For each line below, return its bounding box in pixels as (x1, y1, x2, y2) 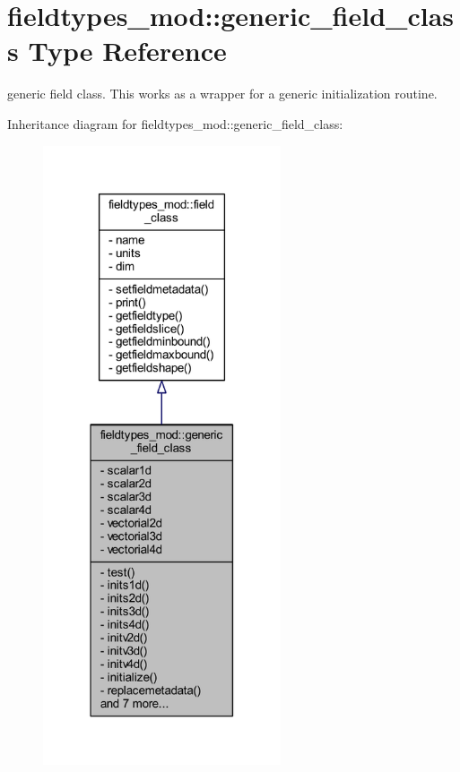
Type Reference (28, 32, 227, 69)
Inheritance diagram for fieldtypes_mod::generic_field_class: (7, 114, 343, 133)
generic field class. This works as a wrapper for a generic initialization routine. (7, 84, 438, 103)
